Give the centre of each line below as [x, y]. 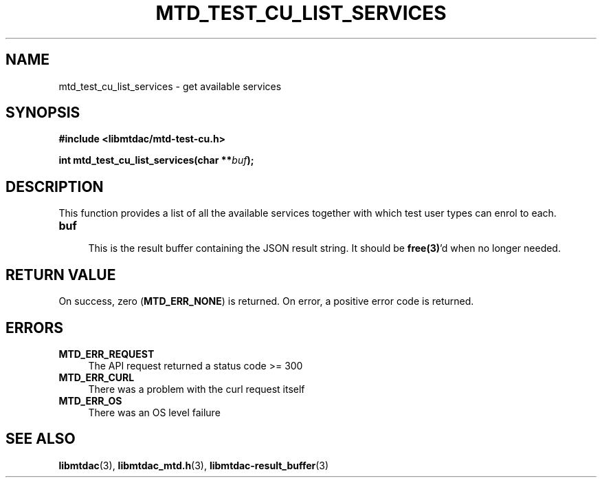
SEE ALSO [41, 439]
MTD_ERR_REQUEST [107, 354]
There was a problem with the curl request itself [197, 389]
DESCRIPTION [55, 186]
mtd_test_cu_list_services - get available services [170, 86]
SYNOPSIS [43, 113]
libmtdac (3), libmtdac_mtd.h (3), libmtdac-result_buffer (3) [194, 465]
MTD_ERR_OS [90, 400]
